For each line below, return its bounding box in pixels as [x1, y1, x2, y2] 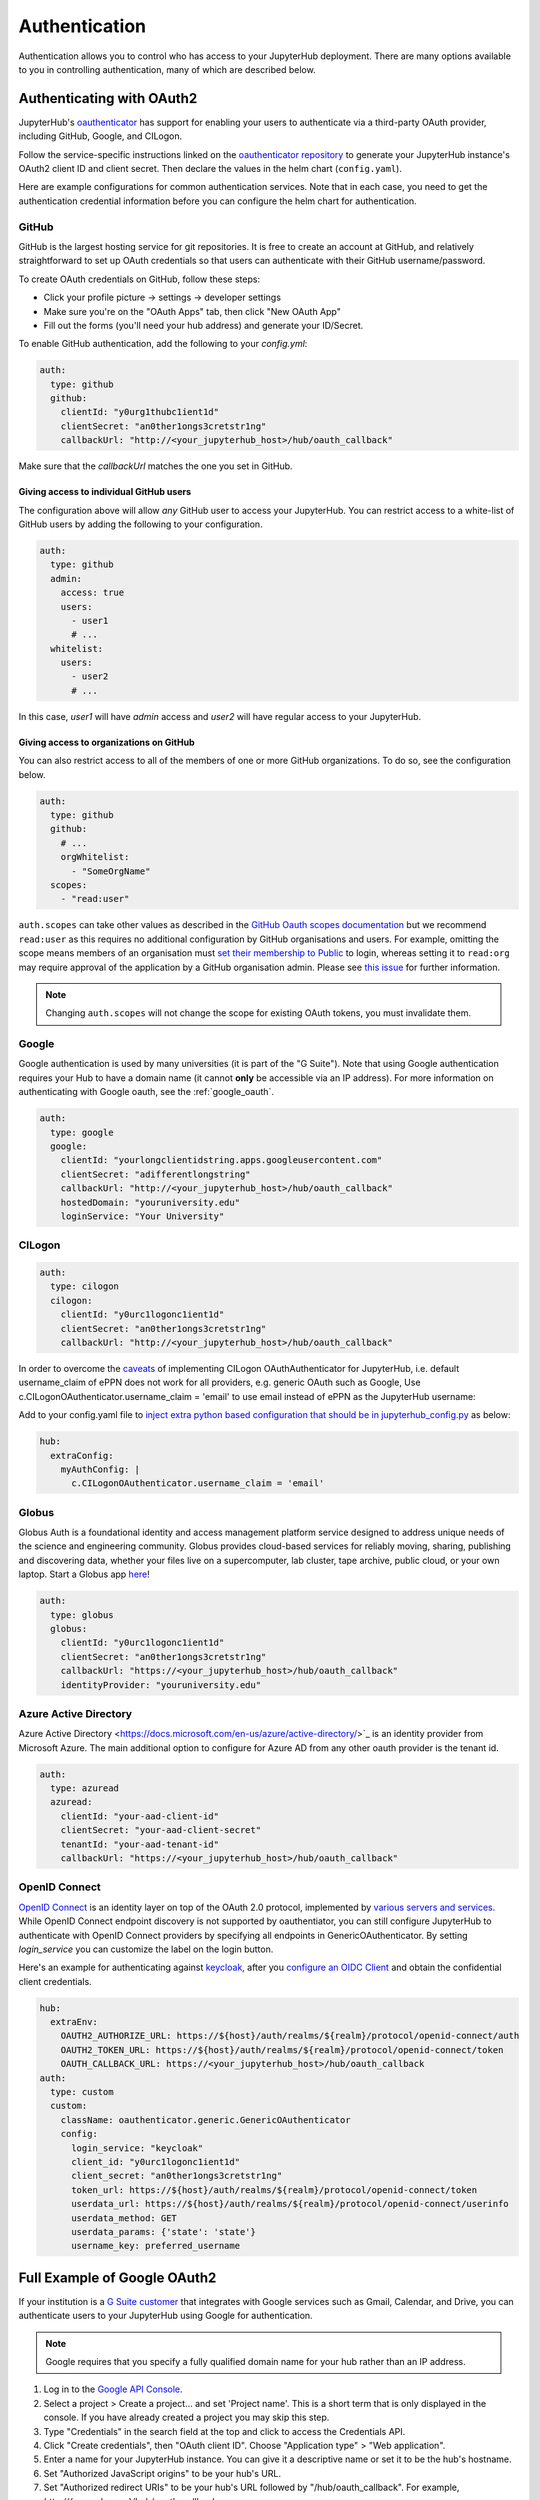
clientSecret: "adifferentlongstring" [60, 1168, 251, 1180]
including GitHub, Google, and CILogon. [18, 130, 183, 142]
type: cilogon [50, 1281, 120, 1292]
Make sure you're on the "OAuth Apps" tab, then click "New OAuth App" [43, 305, 342, 317]
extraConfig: [50, 1450, 114, 1461]
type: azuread [50, 1783, 120, 1794]
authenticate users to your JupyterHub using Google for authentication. [18, 2310, 314, 2322]
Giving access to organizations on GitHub [18, 736, 195, 748]
